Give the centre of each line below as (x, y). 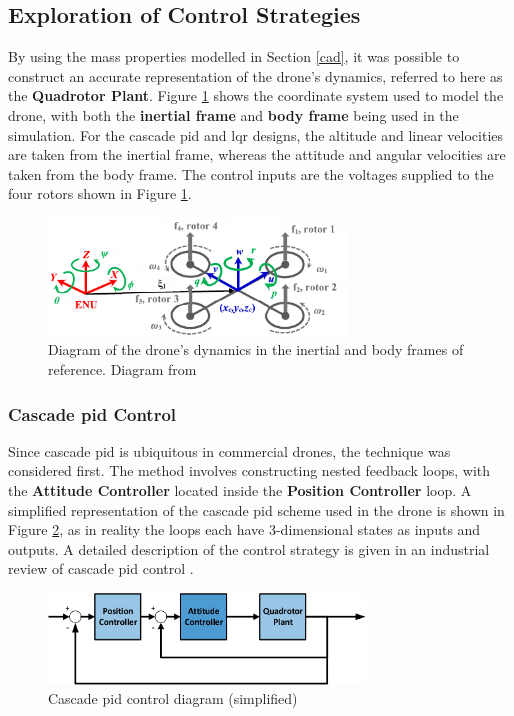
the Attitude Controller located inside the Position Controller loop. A (240, 490)
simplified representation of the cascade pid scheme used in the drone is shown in (256, 509)
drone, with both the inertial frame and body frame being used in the (233, 114)
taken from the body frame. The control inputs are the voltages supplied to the (251, 173)
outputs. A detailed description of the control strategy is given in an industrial (249, 548)
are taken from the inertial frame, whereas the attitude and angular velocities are (257, 154)
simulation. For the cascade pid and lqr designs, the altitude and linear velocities (256, 134)
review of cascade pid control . (101, 568)
